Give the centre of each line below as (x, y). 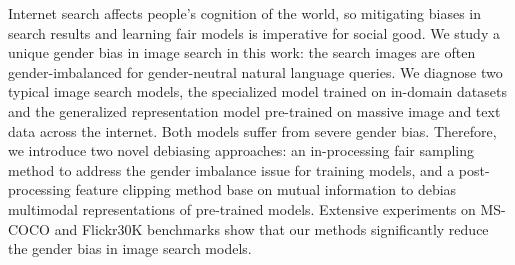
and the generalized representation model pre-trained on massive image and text (254, 110)
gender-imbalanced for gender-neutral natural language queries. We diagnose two (255, 71)
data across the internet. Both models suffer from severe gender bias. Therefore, (252, 130)
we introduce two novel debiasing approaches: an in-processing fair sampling (241, 150)
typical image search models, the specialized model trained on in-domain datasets (257, 91)
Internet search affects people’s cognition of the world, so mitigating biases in (245, 13)
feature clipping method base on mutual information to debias (266, 189)
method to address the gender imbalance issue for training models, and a (231, 169)
